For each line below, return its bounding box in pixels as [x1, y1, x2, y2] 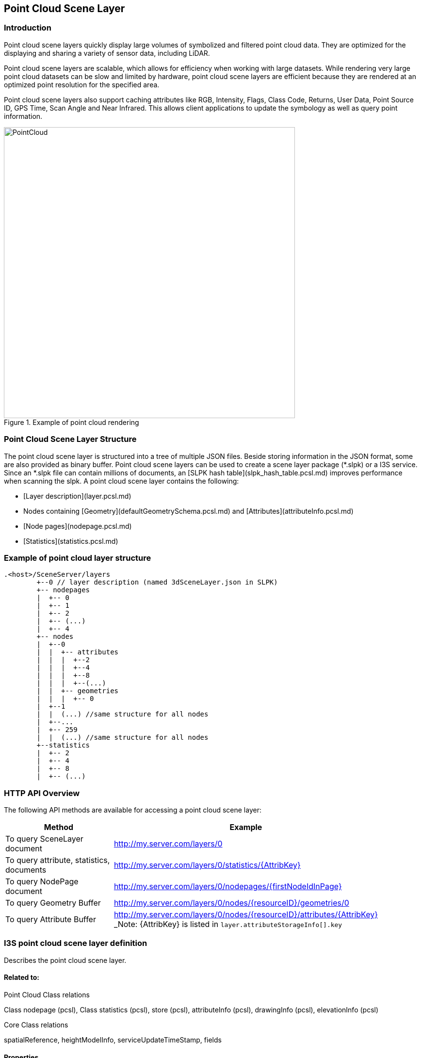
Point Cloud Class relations [4, 991, 90, 999]
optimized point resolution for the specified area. [4, 80, 160, 89]
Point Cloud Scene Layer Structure [4, 434, 137, 444]
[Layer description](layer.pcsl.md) [23, 491, 131, 500]
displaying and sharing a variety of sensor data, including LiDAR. [4, 49, 210, 57]
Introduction [4, 23, 51, 33]
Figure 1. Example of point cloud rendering [4, 418, 139, 426]
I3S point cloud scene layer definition [4, 938, 147, 948]
